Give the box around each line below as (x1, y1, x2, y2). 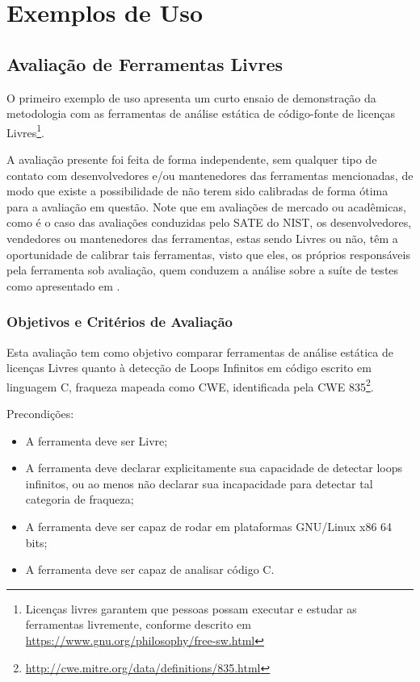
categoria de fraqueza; (25, 491, 134, 508)
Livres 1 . (6, 121, 45, 140)
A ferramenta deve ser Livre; (25, 432, 168, 449)
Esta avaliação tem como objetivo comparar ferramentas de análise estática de (6, 343, 393, 360)
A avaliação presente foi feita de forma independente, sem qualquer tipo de (6, 151, 377, 168)
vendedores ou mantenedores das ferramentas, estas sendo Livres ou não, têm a (6, 229, 398, 246)
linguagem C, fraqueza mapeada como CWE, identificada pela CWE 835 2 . (6, 375, 374, 395)
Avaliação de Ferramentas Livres (6, 51, 283, 76)
